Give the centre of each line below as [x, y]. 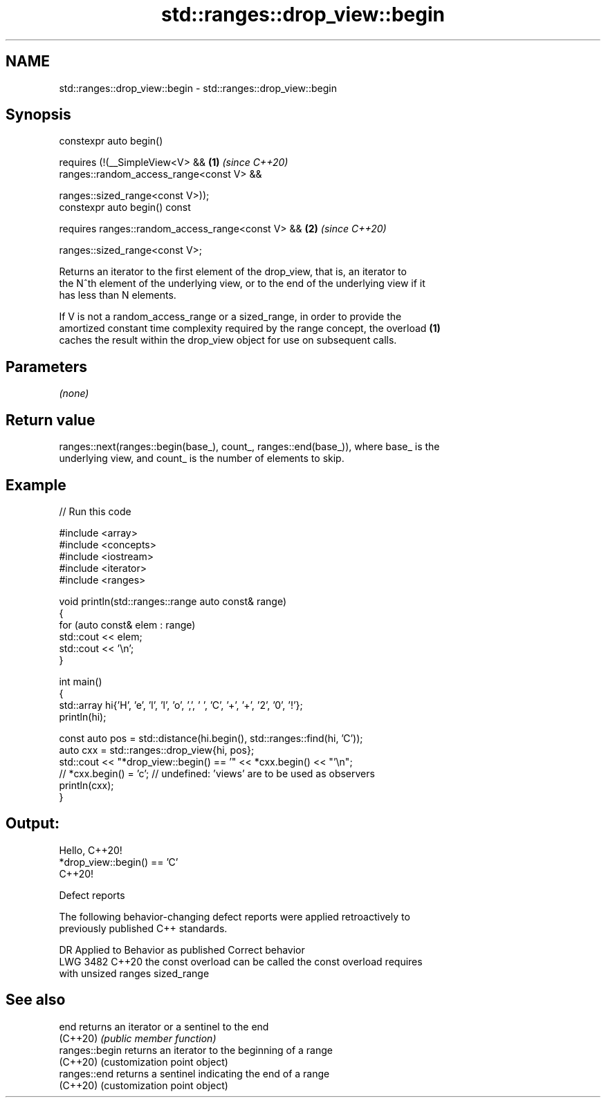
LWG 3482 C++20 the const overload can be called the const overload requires [241, 961]
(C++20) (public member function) [138, 1038]
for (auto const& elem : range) [127, 624]
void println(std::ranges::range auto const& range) [173, 601]
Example [36, 485]
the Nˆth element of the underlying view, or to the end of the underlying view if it [242, 284]
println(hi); [83, 716]
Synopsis [38, 115]
